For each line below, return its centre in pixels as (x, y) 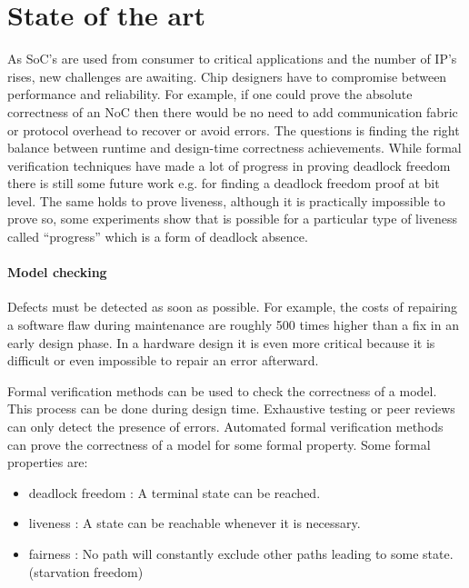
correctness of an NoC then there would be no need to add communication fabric (233, 111)
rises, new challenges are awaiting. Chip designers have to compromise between (227, 76)
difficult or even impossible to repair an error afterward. (163, 360)
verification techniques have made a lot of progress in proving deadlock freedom (229, 165)
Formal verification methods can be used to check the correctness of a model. (222, 390)
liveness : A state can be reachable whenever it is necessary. (195, 523)
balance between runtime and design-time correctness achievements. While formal (234, 148)
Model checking (57, 272)
